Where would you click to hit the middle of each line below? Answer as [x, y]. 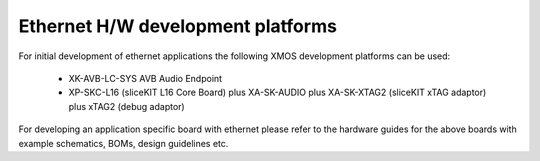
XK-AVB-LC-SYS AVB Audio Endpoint [145, 78]
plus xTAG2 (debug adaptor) [126, 106]
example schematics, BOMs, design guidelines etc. [123, 143]
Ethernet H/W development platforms [177, 26]
